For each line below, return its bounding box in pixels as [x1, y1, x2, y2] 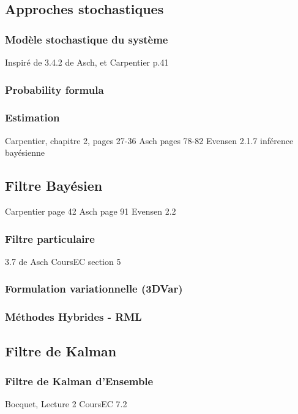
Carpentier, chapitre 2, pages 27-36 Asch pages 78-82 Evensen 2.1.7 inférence [5, 134, 294, 147]
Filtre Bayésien [5, 176, 103, 195]
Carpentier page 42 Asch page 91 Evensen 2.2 [5, 205, 176, 218]
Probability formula [5, 82, 104, 97]
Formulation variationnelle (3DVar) [5, 281, 183, 296]
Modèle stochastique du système [5, 31, 168, 47]
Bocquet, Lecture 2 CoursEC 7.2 [5, 397, 127, 410]
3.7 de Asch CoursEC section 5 [5, 255, 121, 267]
